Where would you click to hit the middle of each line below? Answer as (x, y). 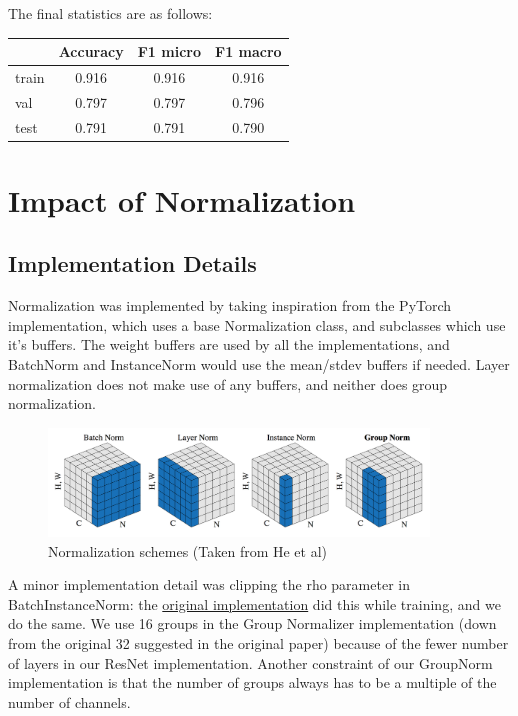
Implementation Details (132, 263)
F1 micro (169, 51)
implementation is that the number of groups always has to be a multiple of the (252, 682)
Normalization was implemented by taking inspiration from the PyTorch (230, 305)
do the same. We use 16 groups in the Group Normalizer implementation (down (252, 623)
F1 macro (248, 51)
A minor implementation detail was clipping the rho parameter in (209, 584)
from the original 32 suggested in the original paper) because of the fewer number (258, 643)
